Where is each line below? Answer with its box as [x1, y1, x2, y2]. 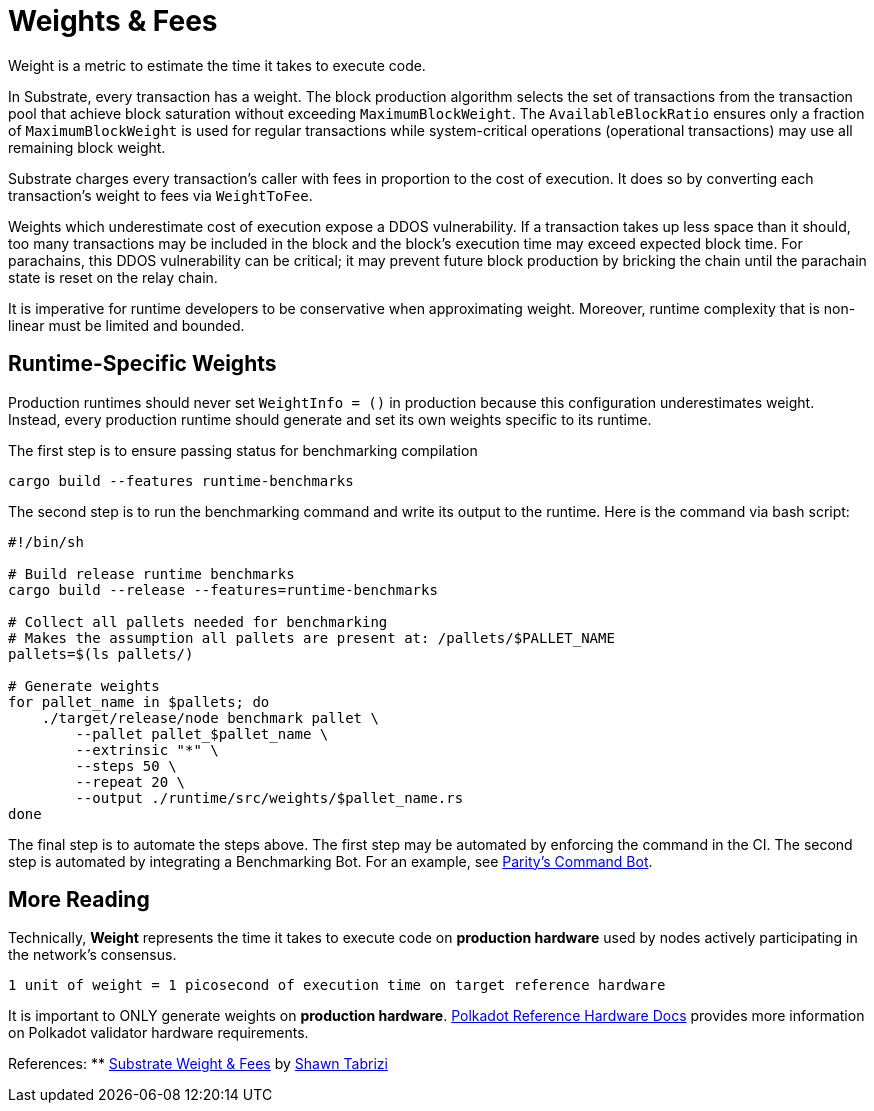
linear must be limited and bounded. [8, 316, 245, 334]
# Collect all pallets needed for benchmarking [8, 613, 388, 630]
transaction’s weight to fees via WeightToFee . [8, 186, 313, 204]
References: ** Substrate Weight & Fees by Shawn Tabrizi [8, 1055, 388, 1073]
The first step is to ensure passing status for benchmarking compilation [8, 441, 478, 459]
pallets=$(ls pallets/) [8, 645, 194, 662]
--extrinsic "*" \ [75, 741, 219, 758]
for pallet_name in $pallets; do [8, 693, 270, 710]
